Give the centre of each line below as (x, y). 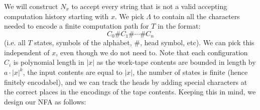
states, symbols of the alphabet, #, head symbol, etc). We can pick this (144, 42)
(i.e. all (15, 42)
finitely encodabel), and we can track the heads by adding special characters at (126, 82)
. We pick (129, 16)
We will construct (31, 6)
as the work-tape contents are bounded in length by (176, 62)
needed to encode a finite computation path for (77, 26)
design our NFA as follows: (45, 101)
